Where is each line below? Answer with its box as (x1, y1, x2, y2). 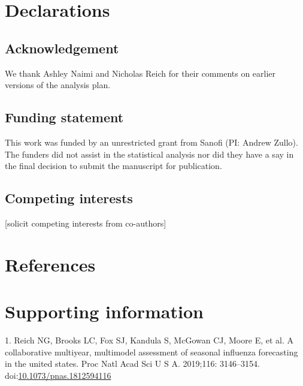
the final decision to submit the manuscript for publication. (5, 159, 222, 172)
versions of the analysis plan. (5, 79, 111, 91)
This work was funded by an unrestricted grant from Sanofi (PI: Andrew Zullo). (5, 135, 298, 148)
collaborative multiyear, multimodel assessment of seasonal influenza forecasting (5, 345, 298, 358)
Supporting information (5, 299, 204, 324)
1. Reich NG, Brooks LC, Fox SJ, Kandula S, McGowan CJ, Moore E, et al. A (5, 334, 293, 346)
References (5, 252, 96, 276)
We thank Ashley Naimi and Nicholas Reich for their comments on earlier (5, 67, 276, 79)
